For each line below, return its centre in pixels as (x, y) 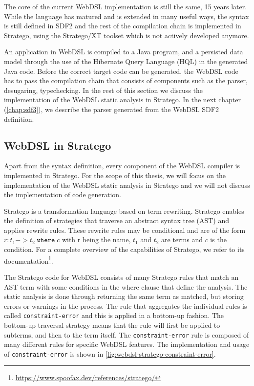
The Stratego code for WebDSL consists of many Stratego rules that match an (121, 277)
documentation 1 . (29, 260)
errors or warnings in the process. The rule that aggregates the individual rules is (126, 306)
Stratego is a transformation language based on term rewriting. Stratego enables (124, 211)
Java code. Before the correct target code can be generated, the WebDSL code (121, 71)
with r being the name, (96, 239)
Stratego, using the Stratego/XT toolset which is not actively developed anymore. (127, 35)
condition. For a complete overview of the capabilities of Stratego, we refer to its (124, 249)
